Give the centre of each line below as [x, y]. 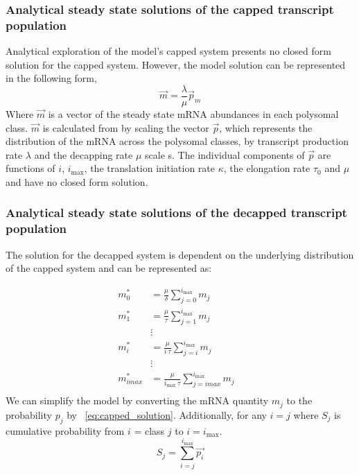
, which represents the [266, 127]
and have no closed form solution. [77, 181]
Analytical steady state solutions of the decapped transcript [176, 213]
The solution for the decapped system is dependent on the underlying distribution [180, 254]
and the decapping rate [84, 154]
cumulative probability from [65, 430]
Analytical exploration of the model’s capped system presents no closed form [168, 51]
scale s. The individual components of [225, 154]
